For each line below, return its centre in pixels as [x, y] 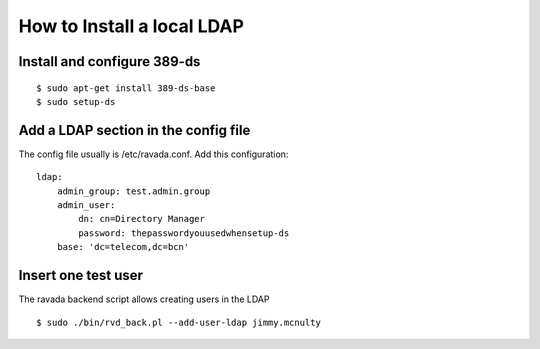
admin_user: [86, 205]
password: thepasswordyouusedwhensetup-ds [184, 233]
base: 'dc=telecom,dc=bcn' [123, 247]
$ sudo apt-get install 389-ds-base [126, 88]
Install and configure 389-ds [109, 61]
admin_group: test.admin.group [133, 191]
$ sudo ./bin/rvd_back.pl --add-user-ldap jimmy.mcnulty [179, 322]
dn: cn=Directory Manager [141, 219]
